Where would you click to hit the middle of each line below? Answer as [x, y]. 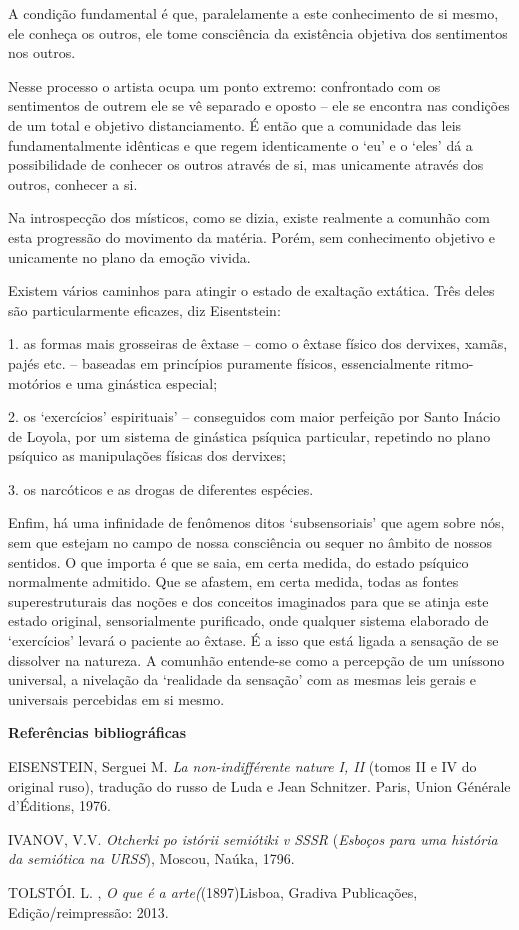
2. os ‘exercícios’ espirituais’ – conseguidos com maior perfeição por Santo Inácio [254, 416]
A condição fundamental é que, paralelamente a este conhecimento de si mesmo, [253, 13]
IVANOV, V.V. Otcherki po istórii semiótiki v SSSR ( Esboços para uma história [253, 838]
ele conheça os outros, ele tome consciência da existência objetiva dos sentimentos [258, 32]
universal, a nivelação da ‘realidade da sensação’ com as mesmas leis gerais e [242, 679]
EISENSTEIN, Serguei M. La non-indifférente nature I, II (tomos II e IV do [242, 766]
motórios [35, 382]
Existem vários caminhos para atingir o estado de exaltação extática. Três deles [251, 290]
